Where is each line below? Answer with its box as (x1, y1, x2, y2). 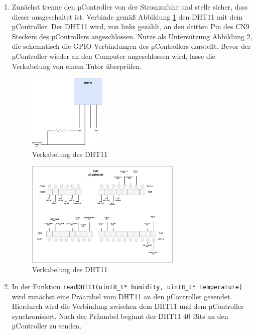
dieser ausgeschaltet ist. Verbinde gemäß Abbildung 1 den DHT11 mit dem (12, 11, 243, 22)
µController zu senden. (12, 320, 82, 331)
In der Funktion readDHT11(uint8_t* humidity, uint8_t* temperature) (12, 281, 243, 291)
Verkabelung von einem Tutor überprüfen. (12, 60, 142, 71)
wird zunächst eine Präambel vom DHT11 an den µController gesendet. (12, 291, 232, 301)
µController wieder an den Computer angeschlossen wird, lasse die (12, 50, 215, 61)
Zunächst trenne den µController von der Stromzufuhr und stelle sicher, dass (12, 2, 248, 12)
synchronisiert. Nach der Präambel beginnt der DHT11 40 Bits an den (12, 310, 228, 321)
